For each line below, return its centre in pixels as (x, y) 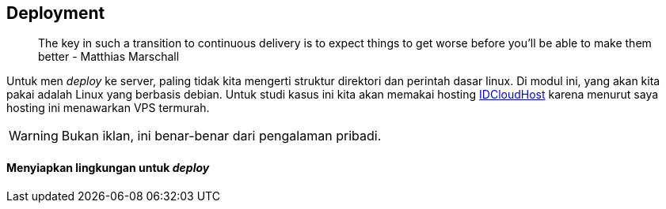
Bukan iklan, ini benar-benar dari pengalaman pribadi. (221, 136)
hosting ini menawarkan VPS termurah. (108, 108)
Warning (34, 136)
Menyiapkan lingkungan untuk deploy (108, 168)
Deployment (56, 13)
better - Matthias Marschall (109, 57)
